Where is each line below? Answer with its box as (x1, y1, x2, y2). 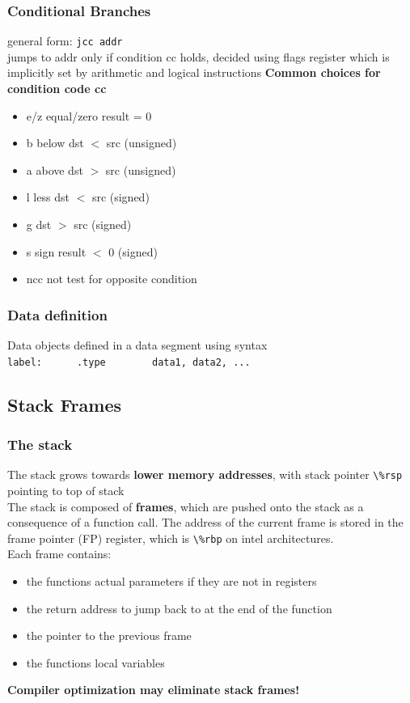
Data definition (7, 304, 108, 324)
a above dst (26, 161, 83, 178)
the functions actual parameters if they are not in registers (26, 572, 317, 589)
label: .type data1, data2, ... (7, 356, 251, 368)
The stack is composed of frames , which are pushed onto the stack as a (7, 498, 364, 515)
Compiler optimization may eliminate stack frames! (7, 681, 300, 698)
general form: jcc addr (7, 32, 123, 49)
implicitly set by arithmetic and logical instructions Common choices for (7, 64, 381, 81)
